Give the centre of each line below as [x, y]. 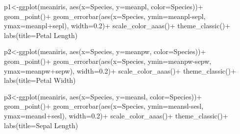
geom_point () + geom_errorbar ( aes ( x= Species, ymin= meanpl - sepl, [105, 16]
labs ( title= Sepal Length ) [41, 125]
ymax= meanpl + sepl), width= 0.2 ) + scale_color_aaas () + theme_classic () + [117, 26]
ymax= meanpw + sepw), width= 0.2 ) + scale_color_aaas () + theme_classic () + [120, 70]
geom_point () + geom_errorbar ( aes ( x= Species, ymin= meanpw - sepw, [108, 61]
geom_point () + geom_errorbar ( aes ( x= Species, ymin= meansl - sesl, [104, 106]
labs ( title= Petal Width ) [40, 80]
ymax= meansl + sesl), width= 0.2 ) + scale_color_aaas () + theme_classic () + [116, 115]
